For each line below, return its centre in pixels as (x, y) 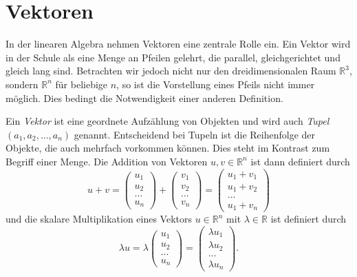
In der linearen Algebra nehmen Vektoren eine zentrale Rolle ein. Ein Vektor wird (178, 44)
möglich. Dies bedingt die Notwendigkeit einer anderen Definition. (144, 98)
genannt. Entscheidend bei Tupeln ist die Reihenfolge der (195, 134)
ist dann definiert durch (300, 161)
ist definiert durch (309, 219)
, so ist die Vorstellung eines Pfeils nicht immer (216, 84)
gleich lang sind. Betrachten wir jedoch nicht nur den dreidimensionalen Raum (171, 71)
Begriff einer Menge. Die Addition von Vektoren (107, 161)
